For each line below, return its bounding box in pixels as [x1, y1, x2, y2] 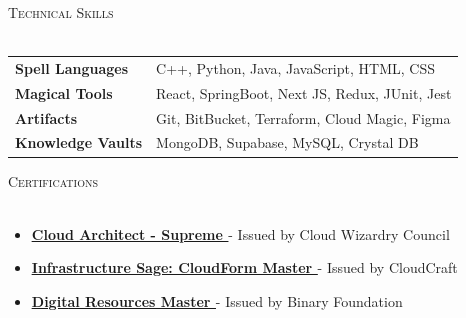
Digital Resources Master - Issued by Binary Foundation [31, 290, 403, 311]
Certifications [8, 170, 98, 191]
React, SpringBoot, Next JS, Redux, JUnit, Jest [156, 82, 452, 103]
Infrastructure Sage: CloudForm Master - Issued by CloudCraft [31, 257, 458, 278]
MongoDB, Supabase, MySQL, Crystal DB [156, 132, 419, 153]
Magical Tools [15, 82, 113, 103]
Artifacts [15, 107, 78, 128]
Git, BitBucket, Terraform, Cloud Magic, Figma [156, 107, 451, 128]
